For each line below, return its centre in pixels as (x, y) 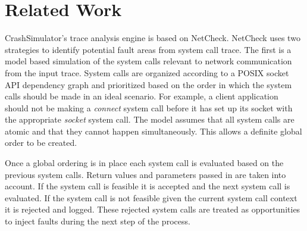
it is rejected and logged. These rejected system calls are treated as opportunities (153, 209)
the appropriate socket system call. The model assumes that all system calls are (150, 119)
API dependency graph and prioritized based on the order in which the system (148, 84)
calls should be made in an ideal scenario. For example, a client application (142, 96)
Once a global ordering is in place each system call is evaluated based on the (144, 163)
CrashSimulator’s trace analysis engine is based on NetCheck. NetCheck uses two (153, 38)
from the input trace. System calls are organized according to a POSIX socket (147, 72)
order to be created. (41, 143)
